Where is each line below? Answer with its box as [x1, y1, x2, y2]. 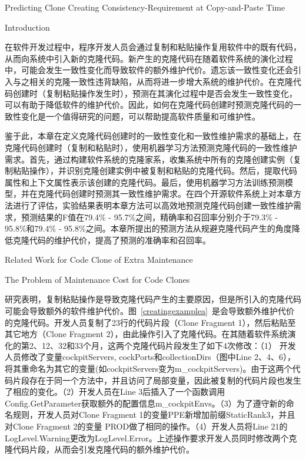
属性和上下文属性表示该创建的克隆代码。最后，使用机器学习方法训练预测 [5, 176, 285, 188]
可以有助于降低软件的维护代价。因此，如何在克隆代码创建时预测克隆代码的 [5, 98, 293, 111]
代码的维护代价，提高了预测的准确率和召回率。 [29, 233, 211, 246]
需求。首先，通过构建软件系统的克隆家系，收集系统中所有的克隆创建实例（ [5, 153, 293, 165]
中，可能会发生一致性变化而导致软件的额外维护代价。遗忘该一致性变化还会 [5, 64, 293, 76]
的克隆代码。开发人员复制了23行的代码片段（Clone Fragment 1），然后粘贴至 [5, 316, 296, 328]
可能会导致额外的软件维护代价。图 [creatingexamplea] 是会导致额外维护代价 [5, 305, 294, 317]
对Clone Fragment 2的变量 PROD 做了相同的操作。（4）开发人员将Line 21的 [5, 420, 288, 432]
